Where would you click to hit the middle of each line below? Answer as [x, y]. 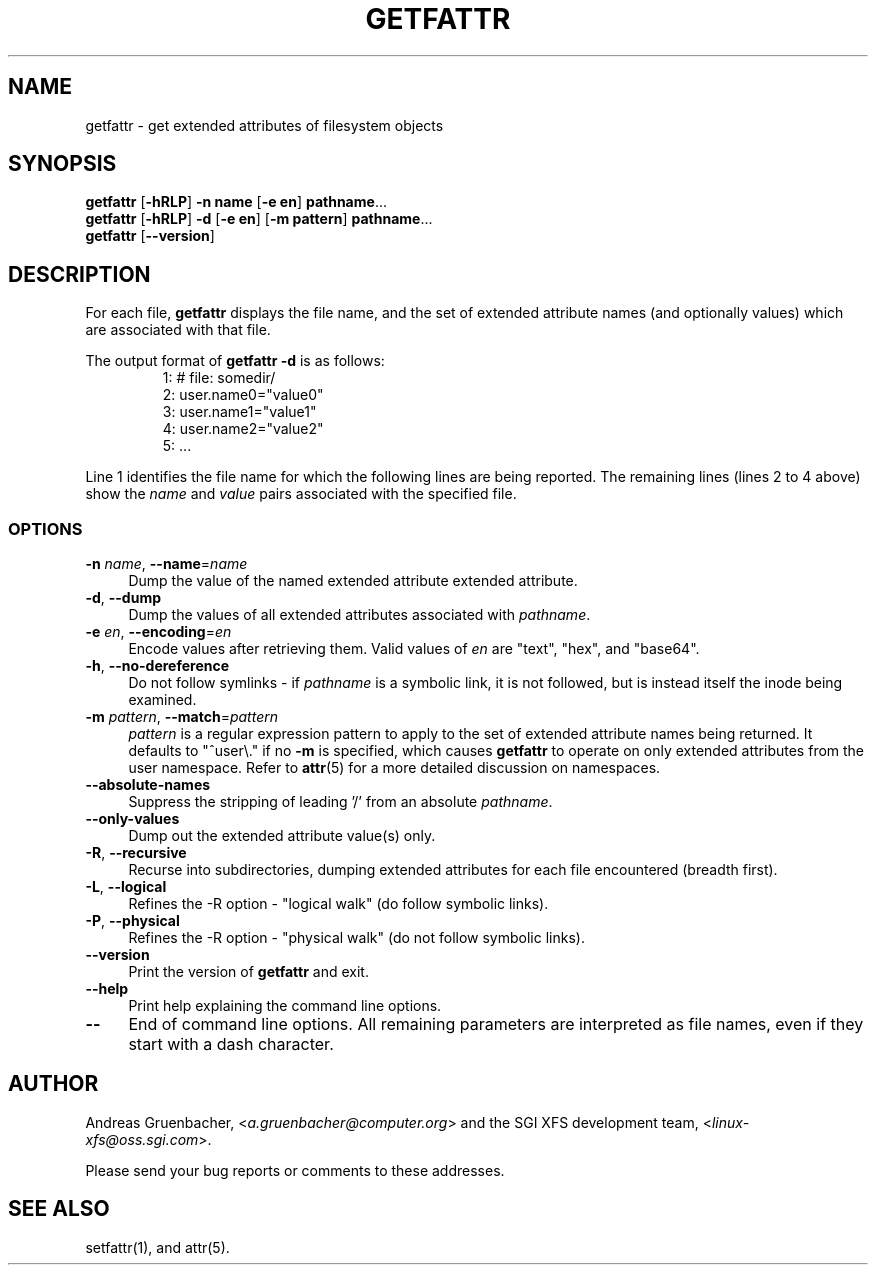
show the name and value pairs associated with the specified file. [301, 494]
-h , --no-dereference [157, 666]
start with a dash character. [231, 1044]
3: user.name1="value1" [239, 412]
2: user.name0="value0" [243, 395]
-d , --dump [123, 598]
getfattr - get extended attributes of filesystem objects [264, 125]
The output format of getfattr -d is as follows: [235, 361]
